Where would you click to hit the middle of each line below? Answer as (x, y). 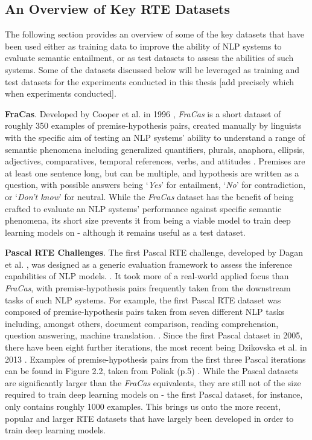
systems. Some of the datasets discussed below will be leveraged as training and (152, 69)
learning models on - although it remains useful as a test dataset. (125, 232)
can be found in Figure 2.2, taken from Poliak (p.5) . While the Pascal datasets (152, 371)
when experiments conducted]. (61, 93)
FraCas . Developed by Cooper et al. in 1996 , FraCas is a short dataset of (143, 113)
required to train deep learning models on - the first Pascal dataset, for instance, (154, 394)
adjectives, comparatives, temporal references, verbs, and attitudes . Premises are (155, 161)
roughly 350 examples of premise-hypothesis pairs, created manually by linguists (153, 125)
